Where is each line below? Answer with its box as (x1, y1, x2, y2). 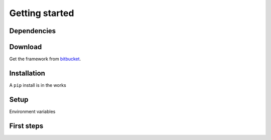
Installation (9, 69, 45, 77)
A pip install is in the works (9, 82, 66, 88)
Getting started (9, 8, 74, 19)
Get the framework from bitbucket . (9, 56, 81, 62)
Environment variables (9, 108, 56, 114)
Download (9, 43, 42, 51)
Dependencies (9, 27, 56, 35)
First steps (9, 121, 44, 130)
